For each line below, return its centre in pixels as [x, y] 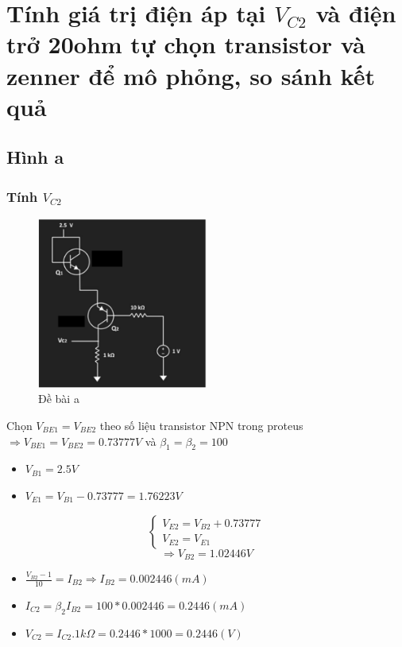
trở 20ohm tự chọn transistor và [186, 44]
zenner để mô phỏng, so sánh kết [191, 75]
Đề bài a [59, 399]
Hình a [35, 157]
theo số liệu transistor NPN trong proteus [201, 425]
